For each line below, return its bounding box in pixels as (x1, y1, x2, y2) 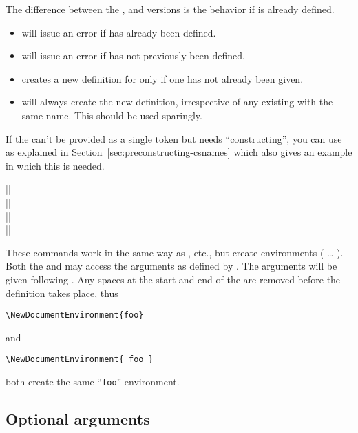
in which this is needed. (6, 158, 105, 172)
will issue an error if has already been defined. (21, 25, 216, 39)
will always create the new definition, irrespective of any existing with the (21, 94, 333, 109)
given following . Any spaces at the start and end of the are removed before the (6, 272, 341, 286)
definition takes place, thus (6, 285, 118, 300)
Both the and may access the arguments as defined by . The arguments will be (6, 259, 337, 273)
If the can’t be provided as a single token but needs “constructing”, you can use (6, 131, 342, 145)
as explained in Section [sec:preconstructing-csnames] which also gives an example (6, 145, 352, 159)
